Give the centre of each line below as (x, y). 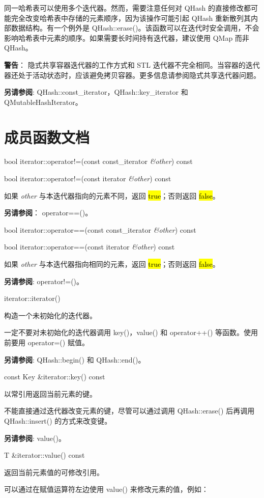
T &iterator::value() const (45, 455)
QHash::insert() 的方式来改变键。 (58, 420)
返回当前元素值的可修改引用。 (54, 472)
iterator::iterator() (32, 298)
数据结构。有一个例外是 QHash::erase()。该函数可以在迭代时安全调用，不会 (135, 28)
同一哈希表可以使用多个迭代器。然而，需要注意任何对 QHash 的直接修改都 (128, 8)
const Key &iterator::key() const (55, 377)
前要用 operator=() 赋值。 (47, 342)
